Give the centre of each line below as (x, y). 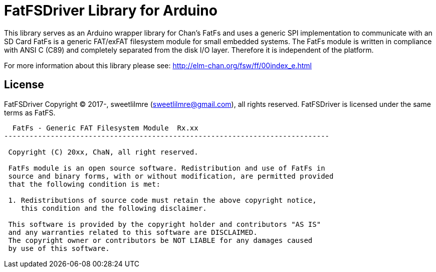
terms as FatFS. (30, 112)
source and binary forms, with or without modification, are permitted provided (171, 176)
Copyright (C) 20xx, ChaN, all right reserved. (103, 152)
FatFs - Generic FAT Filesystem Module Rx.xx (105, 128)
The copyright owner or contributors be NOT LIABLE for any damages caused (160, 240)
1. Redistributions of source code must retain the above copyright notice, (162, 200)
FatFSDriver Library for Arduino (111, 11)
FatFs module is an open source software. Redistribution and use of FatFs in (167, 168)
